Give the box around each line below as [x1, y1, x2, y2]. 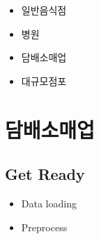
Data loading [21, 195, 77, 210]
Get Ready [5, 163, 85, 185]
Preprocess [21, 219, 68, 234]
